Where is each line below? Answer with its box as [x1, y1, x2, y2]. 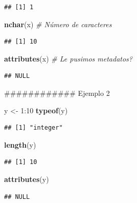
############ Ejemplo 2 [4, 87, 110, 98]
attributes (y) [4, 173, 49, 184]
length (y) [4, 139, 36, 150]
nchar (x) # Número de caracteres [4, 18, 112, 29]
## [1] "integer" [4, 124, 63, 132]
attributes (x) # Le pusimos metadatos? [4, 53, 132, 64]
